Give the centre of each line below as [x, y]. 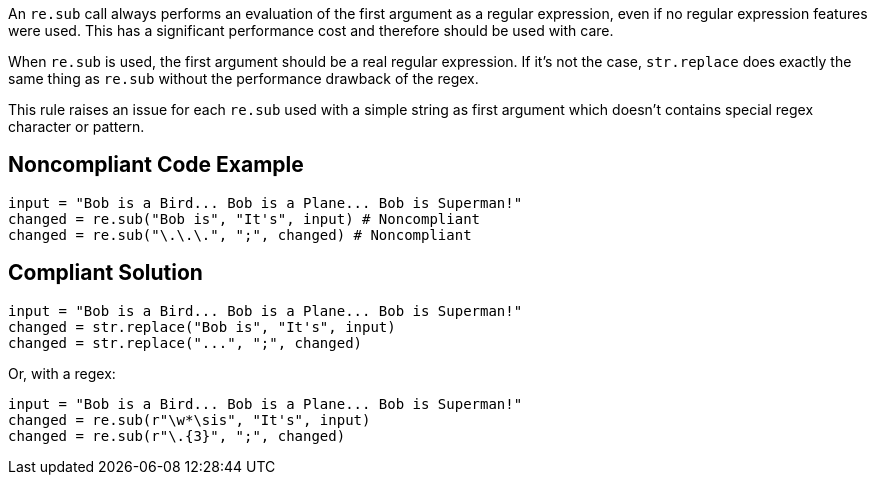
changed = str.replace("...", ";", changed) [185, 342]
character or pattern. [76, 126]
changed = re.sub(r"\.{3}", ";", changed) [177, 435]
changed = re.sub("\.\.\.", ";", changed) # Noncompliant [240, 234]
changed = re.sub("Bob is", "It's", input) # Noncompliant [244, 218]
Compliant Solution [105, 273]
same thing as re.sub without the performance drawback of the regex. [243, 78]
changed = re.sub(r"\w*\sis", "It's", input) [189, 419]
